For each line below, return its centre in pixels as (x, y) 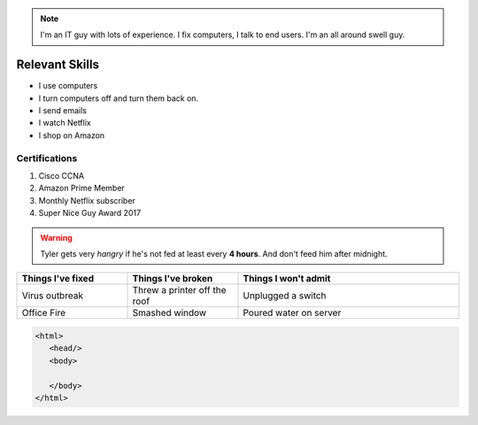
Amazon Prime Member (82, 188)
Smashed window (170, 313)
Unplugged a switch (285, 296)
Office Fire (44, 313)
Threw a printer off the (179, 290)
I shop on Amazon (72, 135)
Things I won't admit (287, 279)
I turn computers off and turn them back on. (119, 98)
